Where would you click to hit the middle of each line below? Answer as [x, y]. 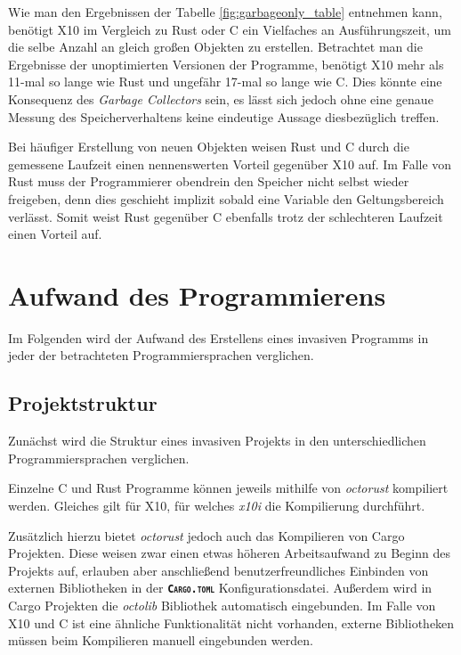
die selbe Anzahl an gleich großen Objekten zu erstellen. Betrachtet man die [215, 47]
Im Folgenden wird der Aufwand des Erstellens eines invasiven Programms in [218, 337]
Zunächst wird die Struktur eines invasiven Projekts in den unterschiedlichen [217, 441]
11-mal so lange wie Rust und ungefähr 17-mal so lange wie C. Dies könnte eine [225, 82]
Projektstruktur [83, 403]
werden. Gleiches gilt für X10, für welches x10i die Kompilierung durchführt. [217, 506]
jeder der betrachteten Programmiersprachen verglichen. [161, 355]
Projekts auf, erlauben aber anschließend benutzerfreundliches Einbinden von [218, 570]
